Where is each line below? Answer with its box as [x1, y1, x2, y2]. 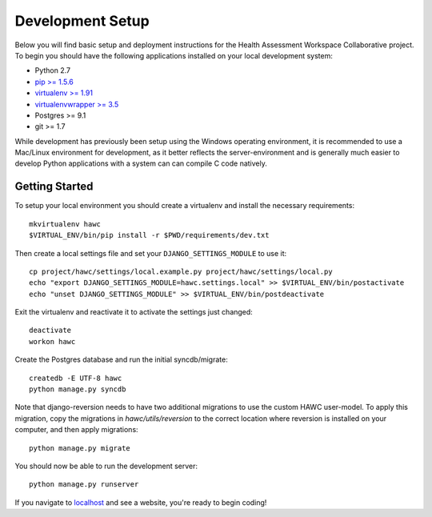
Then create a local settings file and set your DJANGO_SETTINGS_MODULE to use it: [14, 248, 287, 258]
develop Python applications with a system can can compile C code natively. [14, 158, 267, 168]
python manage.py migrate [29, 443, 131, 452]
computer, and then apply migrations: [14, 425, 139, 435]
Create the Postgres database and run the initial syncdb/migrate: [14, 355, 228, 364]
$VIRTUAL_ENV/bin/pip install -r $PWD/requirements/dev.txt [29, 230, 270, 240]
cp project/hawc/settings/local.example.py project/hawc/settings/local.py [29, 267, 333, 276]
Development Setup [14, 12, 150, 30]
